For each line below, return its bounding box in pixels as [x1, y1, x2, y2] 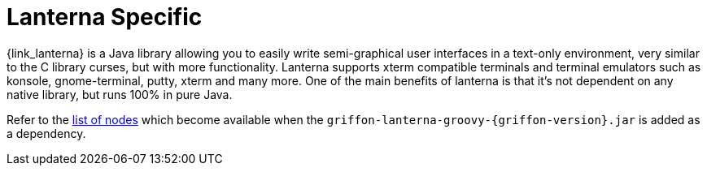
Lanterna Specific [7, 3, 203, 31]
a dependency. [7, 126, 86, 140]
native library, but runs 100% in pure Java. [7, 87, 233, 101]
